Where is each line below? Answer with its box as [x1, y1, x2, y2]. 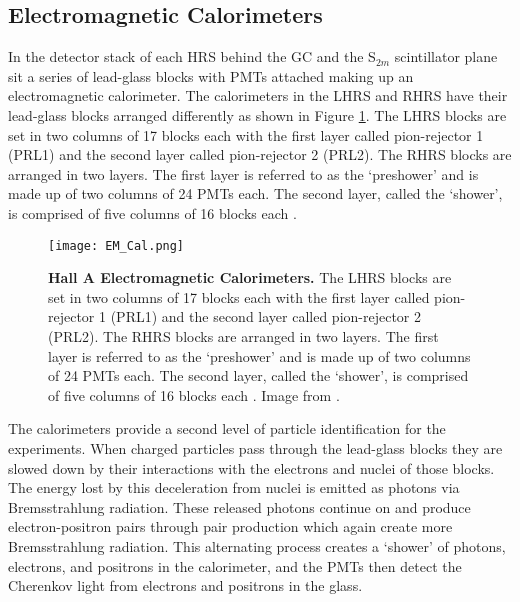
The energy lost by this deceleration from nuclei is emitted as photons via [8, 477, 460, 498]
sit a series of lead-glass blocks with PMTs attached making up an [8, 65, 414, 86]
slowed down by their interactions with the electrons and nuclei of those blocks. [8, 457, 495, 478]
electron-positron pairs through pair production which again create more [8, 516, 453, 537]
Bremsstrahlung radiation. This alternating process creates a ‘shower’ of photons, [8, 535, 506, 556]
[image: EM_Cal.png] [48, 238, 185, 253]
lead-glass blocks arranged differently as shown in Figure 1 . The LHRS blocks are [8, 104, 507, 125]
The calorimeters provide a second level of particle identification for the [8, 418, 446, 439]
